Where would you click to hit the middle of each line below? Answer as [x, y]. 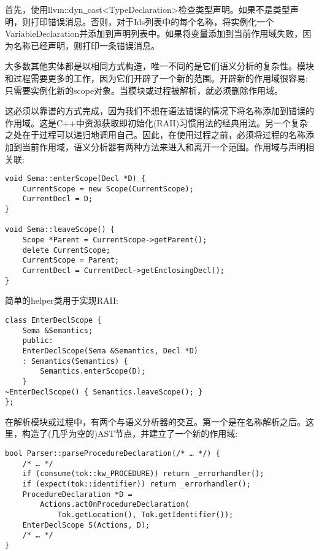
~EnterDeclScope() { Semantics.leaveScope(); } [104, 392]
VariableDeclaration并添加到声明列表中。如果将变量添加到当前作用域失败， [154, 33]
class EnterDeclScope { [53, 320]
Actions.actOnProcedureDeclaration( [115, 505]
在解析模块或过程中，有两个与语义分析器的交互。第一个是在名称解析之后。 [155, 421]
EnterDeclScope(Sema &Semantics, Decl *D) [110, 351]
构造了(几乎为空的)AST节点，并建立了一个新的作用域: [130, 433]
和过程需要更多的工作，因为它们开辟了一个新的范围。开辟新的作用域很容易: [156, 78]
